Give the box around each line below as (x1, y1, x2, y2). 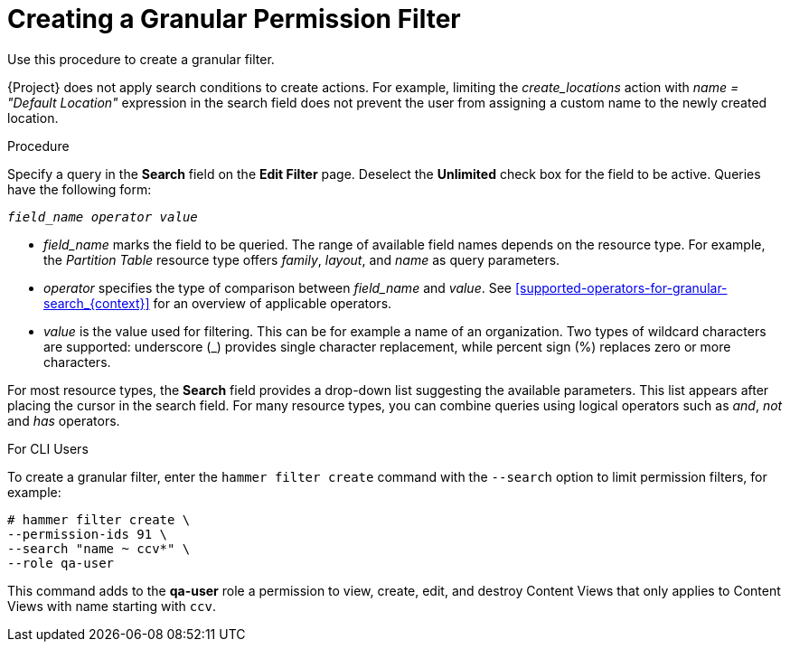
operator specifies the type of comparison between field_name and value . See (43, 279, 512, 296)
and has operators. (7, 412, 120, 428)
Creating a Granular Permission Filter (7, 4, 461, 34)
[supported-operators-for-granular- (514, 279, 728, 296)
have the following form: (7, 181, 152, 197)
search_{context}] (43, 295, 150, 311)
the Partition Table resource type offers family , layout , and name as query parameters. (43, 251, 560, 268)
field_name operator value (7, 209, 198, 224)
